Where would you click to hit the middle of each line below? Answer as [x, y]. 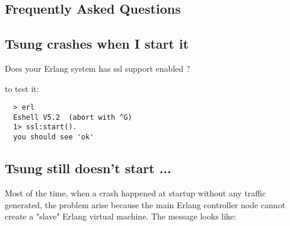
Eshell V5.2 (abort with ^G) [73, 117]
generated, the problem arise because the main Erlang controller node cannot [145, 204]
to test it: [22, 88]
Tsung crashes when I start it [97, 44]
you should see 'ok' [54, 137]
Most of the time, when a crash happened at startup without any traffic [136, 193]
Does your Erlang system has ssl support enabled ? [98, 68]
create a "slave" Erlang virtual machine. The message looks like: [121, 216]
